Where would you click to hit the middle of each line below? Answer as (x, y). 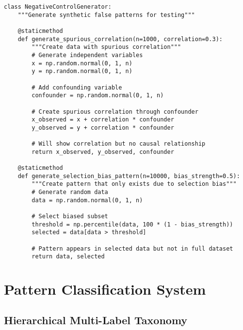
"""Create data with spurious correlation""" (106, 47)
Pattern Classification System (105, 289)
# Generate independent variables (87, 55)
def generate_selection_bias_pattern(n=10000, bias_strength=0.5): (129, 176)
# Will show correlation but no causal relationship (119, 144)
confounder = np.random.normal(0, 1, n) (98, 96)
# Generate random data (70, 192)
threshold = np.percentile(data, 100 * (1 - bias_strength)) (132, 224)
